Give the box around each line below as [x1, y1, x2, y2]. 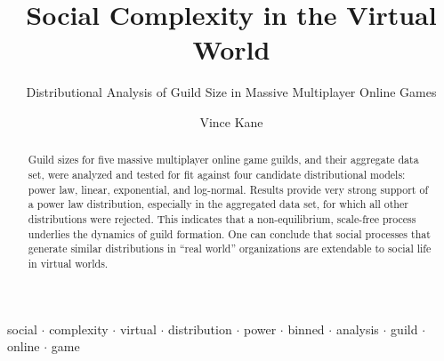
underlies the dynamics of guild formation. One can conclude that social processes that [28, 226, 431, 241]
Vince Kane [199, 112, 263, 131]
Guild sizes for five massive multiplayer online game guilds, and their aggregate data [28, 152, 419, 167]
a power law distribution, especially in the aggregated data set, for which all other [28, 197, 408, 212]
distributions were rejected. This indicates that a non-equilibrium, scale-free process [28, 211, 416, 226]
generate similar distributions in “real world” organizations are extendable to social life [28, 241, 432, 256]
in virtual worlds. [28, 255, 109, 270]
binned [287, 319, 325, 338]
